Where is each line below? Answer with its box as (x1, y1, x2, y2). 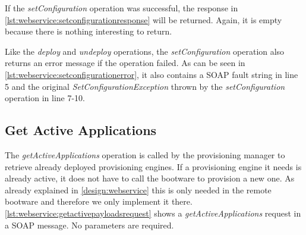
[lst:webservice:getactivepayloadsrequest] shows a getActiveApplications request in (5, 206, 301, 219)
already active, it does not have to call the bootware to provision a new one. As (5, 172, 295, 184)
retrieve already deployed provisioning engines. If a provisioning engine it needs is (5, 160, 302, 173)
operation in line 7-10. (5, 92, 86, 104)
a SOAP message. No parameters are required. (5, 218, 174, 231)
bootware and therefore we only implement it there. (5, 195, 193, 208)
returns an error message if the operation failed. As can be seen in (5, 57, 245, 69)
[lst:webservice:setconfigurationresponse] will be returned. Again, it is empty (5, 13, 282, 26)
